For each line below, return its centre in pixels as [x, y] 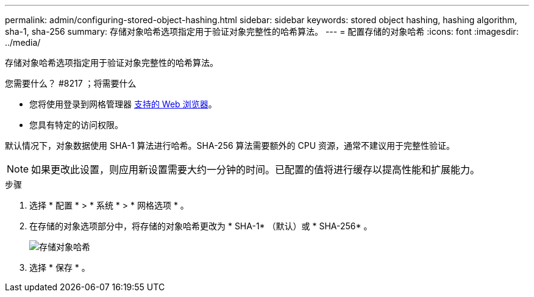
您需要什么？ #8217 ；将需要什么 [71, 83]
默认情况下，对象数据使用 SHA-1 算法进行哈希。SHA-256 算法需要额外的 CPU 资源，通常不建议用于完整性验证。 [230, 145]
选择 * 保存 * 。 [60, 267]
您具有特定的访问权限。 [76, 125]
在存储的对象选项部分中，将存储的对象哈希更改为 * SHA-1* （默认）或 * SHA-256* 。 [201, 226]
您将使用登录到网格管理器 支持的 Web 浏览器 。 [123, 104]
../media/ [23, 42]
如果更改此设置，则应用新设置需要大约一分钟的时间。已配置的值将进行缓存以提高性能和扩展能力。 [256, 170]
